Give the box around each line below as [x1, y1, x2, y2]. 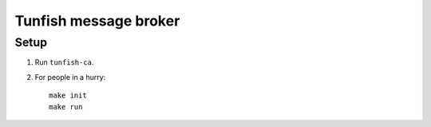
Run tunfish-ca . [34, 58, 94, 67]
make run [49, 102, 83, 111]
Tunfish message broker [14, 12, 180, 30]
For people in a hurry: [34, 72, 106, 81]
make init [49, 91, 87, 100]
